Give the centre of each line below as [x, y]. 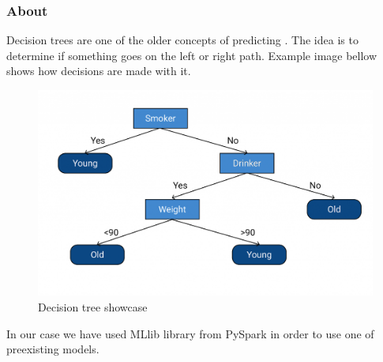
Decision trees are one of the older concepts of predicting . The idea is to [182, 40]
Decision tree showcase [93, 307]
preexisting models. [53, 349]
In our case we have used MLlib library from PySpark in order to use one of [190, 333]
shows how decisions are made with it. [99, 71]
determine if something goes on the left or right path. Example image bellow [192, 55]
